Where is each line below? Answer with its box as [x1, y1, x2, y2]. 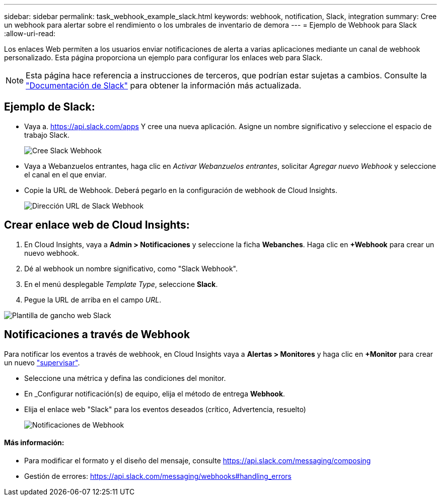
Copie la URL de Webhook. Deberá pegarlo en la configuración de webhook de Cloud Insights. [24, 185, 337, 194]
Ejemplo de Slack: [4, 101, 95, 114]
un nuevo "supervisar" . [4, 358, 80, 367]
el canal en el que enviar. [24, 170, 107, 179]
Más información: [4, 438, 64, 447]
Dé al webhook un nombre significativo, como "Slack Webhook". [24, 264, 238, 273]
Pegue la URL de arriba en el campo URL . [24, 295, 162, 304]
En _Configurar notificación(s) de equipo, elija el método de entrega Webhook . [24, 389, 285, 398]
